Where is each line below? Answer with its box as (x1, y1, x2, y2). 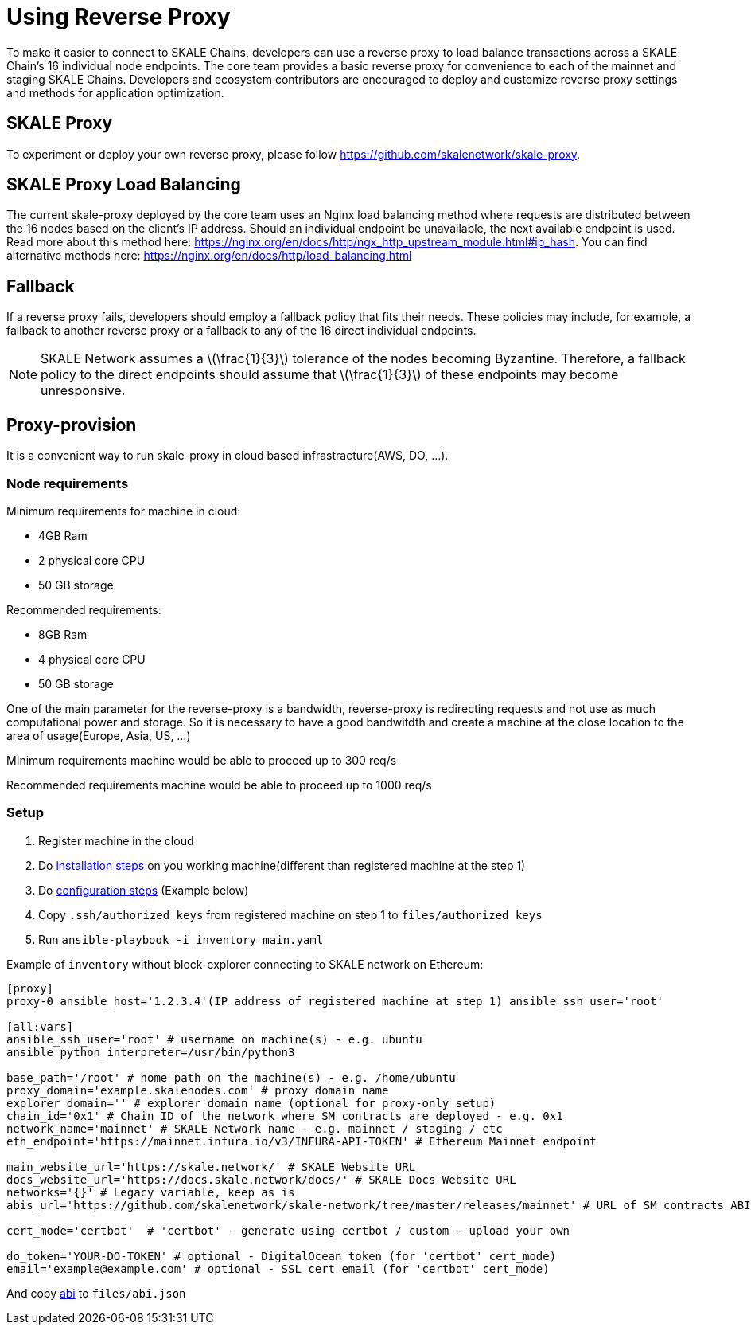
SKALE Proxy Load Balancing (6, 174, 241, 195)
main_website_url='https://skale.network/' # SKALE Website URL (6, 1160, 416, 1173)
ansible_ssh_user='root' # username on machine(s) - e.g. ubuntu (6, 1032, 422, 1046)
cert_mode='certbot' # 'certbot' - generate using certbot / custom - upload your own (6, 1223, 570, 1237)
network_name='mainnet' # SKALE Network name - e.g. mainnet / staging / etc (6, 1122, 503, 1135)
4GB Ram (38, 528, 88, 542)
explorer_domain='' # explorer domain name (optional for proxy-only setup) (6, 1096, 496, 1110)
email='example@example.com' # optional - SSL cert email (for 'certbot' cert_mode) (6, 1262, 550, 1275)
